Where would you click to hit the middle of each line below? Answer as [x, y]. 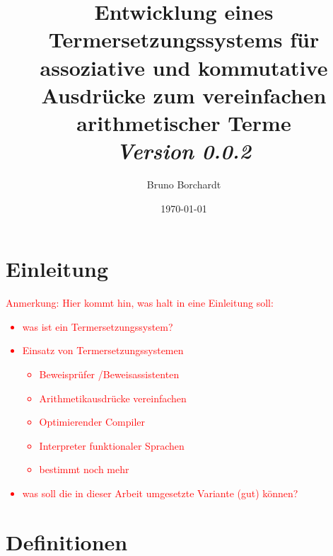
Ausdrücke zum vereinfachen [184, 95]
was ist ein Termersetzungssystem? [98, 326]
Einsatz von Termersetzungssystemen [103, 350]
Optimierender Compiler [92, 422]
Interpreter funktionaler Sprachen [112, 445]
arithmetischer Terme [184, 122]
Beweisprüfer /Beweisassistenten [109, 374]
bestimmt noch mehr [84, 469]
